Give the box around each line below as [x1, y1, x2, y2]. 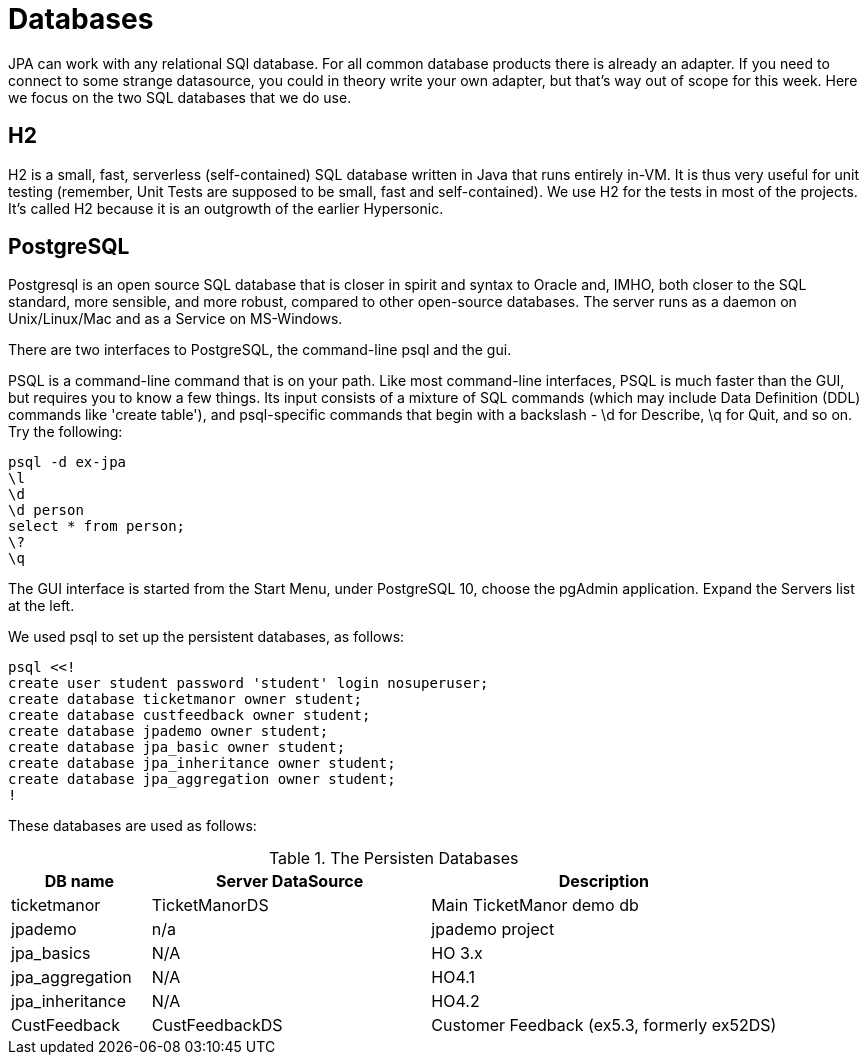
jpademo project [431, 919, 555, 940]
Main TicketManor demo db [431, 895, 639, 916]
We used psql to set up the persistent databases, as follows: [8, 628, 405, 646]
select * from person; [8, 518, 186, 535]
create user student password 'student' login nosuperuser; [8, 675, 489, 692]
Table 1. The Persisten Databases [268, 848, 519, 869]
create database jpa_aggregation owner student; [8, 771, 396, 788]
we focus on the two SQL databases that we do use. [8, 88, 352, 106]
